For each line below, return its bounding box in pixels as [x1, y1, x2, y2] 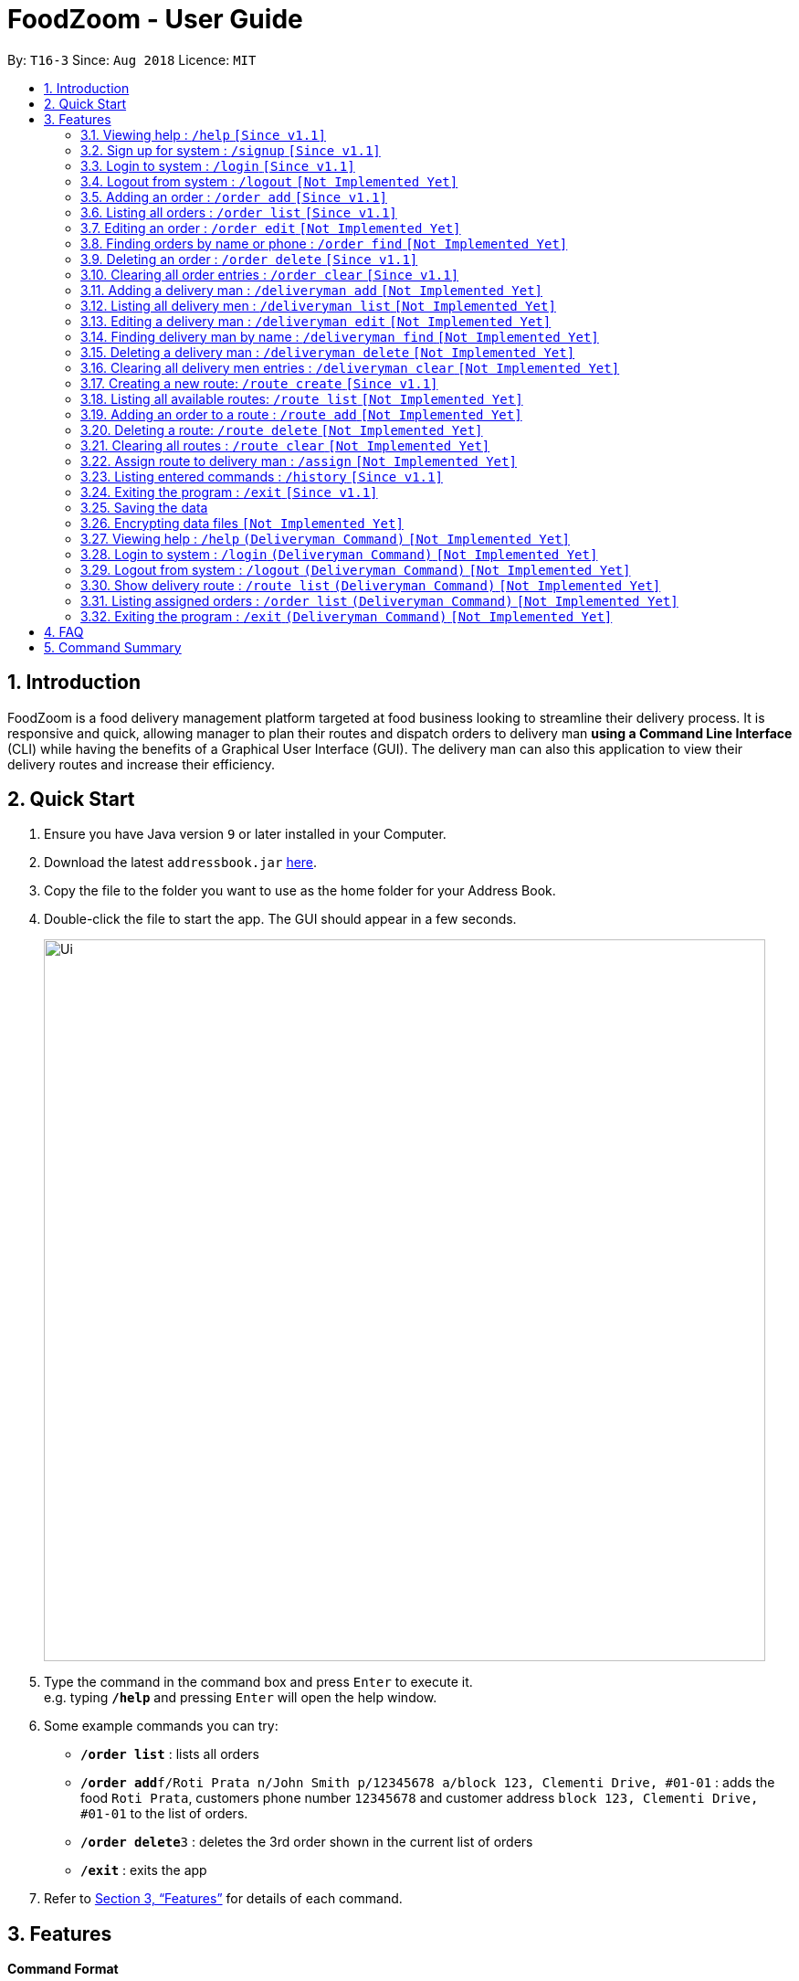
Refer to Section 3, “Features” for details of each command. [44, 1891, 403, 1907]
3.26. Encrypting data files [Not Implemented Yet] [80, 514, 404, 531]
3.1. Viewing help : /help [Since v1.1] [80, 126, 326, 143]
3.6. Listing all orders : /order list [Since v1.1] [80, 204, 397, 220]
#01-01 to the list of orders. [80, 1806, 248, 1822]
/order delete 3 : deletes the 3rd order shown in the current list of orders [80, 1834, 533, 1850]
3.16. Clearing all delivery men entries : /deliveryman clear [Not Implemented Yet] [80, 359, 620, 376]
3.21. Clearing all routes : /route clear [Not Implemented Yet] [80, 437, 490, 453]
